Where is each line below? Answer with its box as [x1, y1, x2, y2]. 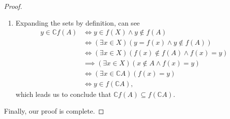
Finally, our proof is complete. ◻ [4, 105, 104, 116]
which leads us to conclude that [15, 89, 112, 99]
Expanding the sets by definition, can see [15, 17, 140, 28]
